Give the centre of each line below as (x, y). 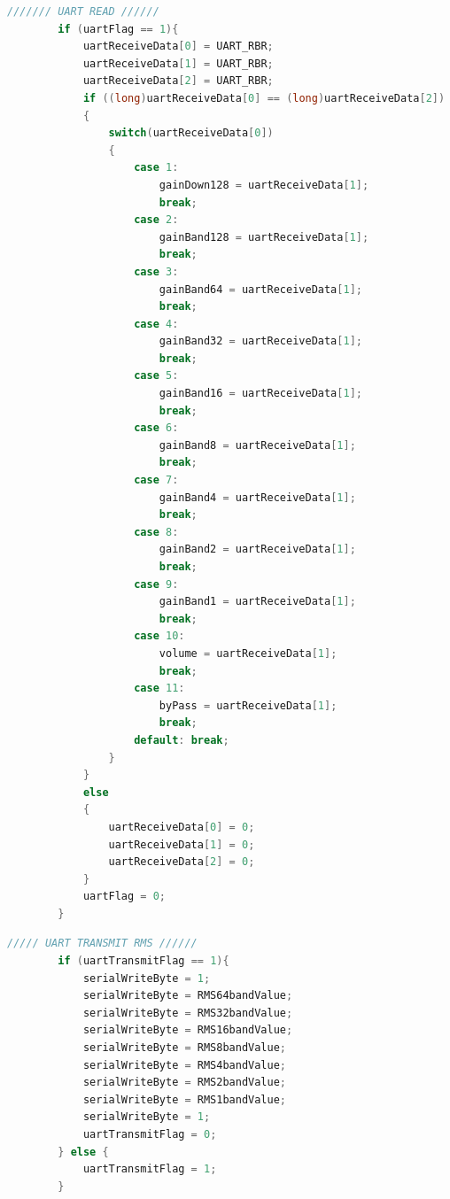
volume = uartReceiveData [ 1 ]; (248, 653)
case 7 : (156, 480)
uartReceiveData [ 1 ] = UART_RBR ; (178, 63)
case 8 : (156, 532)
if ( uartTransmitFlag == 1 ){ (144, 961)
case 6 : (156, 428)
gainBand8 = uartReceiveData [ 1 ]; (257, 445)
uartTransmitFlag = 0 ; (150, 1134)
